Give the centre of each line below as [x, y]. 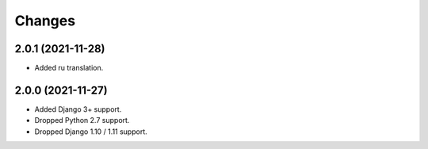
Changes [45, 21]
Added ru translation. [69, 68]
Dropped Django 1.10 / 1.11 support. [91, 132]
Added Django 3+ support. [78, 109]
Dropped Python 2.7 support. [82, 120]
